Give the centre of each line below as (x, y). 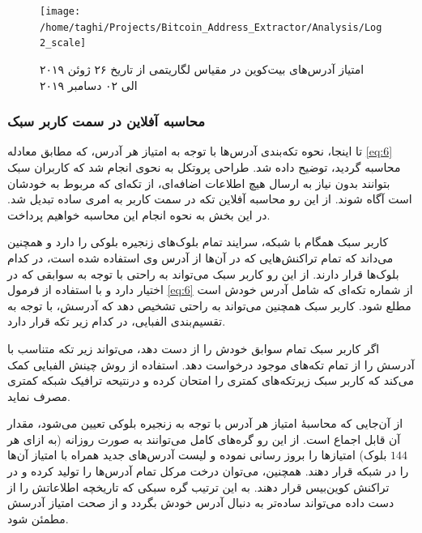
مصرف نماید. (39, 396)
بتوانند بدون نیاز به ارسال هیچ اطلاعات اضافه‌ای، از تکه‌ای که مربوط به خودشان (199, 183)
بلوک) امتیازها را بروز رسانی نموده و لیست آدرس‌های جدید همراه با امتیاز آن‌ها (197, 455)
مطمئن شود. (38, 518)
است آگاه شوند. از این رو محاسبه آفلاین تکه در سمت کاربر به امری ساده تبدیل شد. (210, 199)
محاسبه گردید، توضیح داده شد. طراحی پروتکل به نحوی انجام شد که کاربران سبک (204, 166)
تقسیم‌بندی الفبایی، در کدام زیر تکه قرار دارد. (117, 321)
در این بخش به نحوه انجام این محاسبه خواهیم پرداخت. (139, 214)
